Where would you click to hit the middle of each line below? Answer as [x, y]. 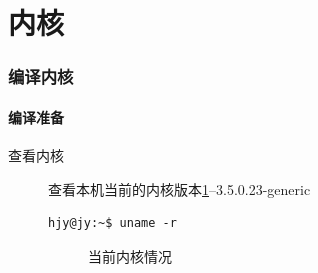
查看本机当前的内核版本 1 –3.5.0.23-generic [179, 188]
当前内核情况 [130, 255]
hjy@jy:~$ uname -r [112, 223]
